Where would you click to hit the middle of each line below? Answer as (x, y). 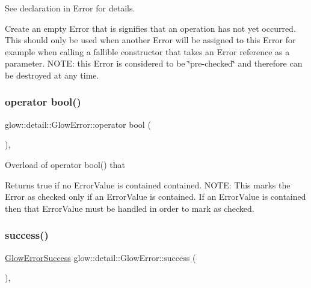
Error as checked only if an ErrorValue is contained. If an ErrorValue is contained (155, 196)
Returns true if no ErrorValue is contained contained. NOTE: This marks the (148, 184)
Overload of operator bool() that (65, 164)
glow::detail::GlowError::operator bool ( (78, 124)
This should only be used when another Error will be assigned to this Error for (150, 40)
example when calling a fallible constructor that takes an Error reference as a (147, 51)
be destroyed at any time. (52, 75)
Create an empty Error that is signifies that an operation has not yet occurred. (150, 28)
